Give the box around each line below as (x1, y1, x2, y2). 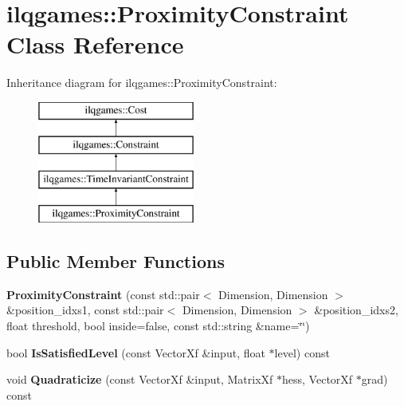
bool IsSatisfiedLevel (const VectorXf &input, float (6, 344, 265, 361)
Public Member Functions (6, 249, 225, 274)
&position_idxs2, (314, 302, 398, 318)
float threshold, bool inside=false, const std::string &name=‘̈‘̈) (6, 317, 310, 334)
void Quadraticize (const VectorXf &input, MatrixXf (6, 371, 273, 388)
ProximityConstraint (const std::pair (6, 286, 200, 302)
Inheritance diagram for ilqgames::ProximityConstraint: (6, 74, 277, 91)
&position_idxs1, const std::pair (6, 302, 164, 318)
